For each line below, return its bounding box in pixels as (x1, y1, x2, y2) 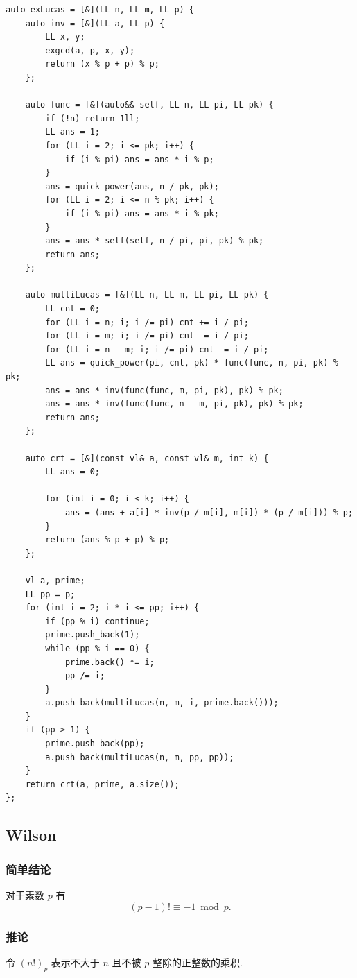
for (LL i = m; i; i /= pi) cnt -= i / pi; (45, 331, 249, 341)
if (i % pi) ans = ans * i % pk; (64, 208, 219, 218)
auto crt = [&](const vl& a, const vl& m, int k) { (25, 453, 269, 463)
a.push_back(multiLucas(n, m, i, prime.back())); (45, 698, 279, 708)
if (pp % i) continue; (45, 616, 150, 626)
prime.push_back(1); (45, 630, 140, 640)
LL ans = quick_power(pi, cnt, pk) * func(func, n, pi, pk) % (45, 358, 338, 368)
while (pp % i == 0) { (45, 643, 150, 653)
